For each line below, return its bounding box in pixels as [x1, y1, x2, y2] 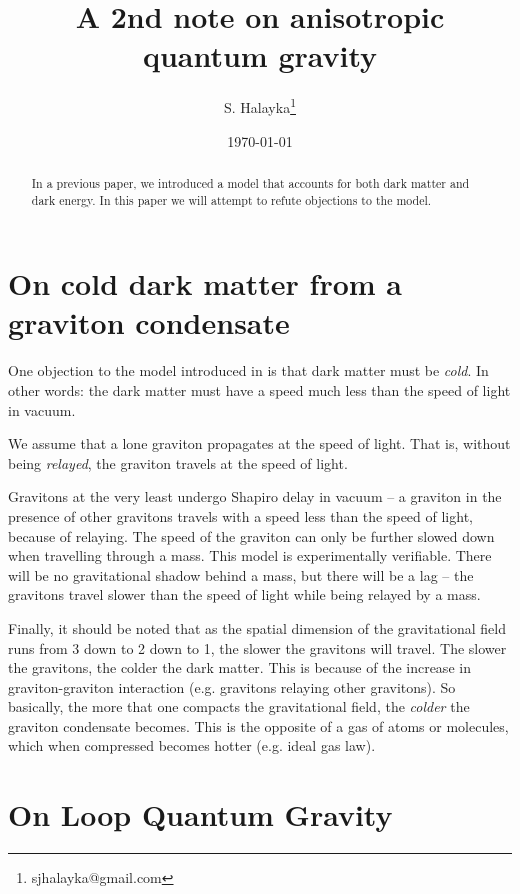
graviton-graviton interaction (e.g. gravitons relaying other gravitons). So [8, 676, 456, 697]
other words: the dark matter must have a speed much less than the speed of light [8, 379, 511, 400]
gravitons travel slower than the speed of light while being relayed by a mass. [8, 584, 481, 605]
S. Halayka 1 [224, 94, 296, 117]
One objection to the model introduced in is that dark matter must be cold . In [8, 360, 489, 381]
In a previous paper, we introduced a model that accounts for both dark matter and [31, 174, 470, 191]
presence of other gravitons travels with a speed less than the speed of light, [8, 505, 473, 526]
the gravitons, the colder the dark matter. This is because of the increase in [8, 657, 471, 678]
